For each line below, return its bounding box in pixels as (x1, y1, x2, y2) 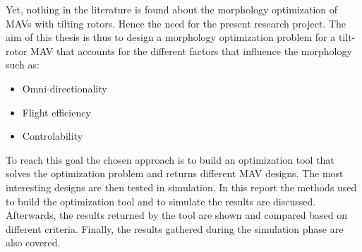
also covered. (6, 235, 61, 250)
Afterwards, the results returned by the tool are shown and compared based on (6, 208, 348, 222)
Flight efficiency (22, 104, 91, 119)
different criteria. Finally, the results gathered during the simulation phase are (6, 221, 344, 236)
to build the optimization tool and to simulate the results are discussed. (6, 193, 316, 208)
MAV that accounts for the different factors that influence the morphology (30, 43, 352, 58)
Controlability (22, 128, 83, 143)
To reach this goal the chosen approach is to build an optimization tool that (6, 152, 334, 167)
